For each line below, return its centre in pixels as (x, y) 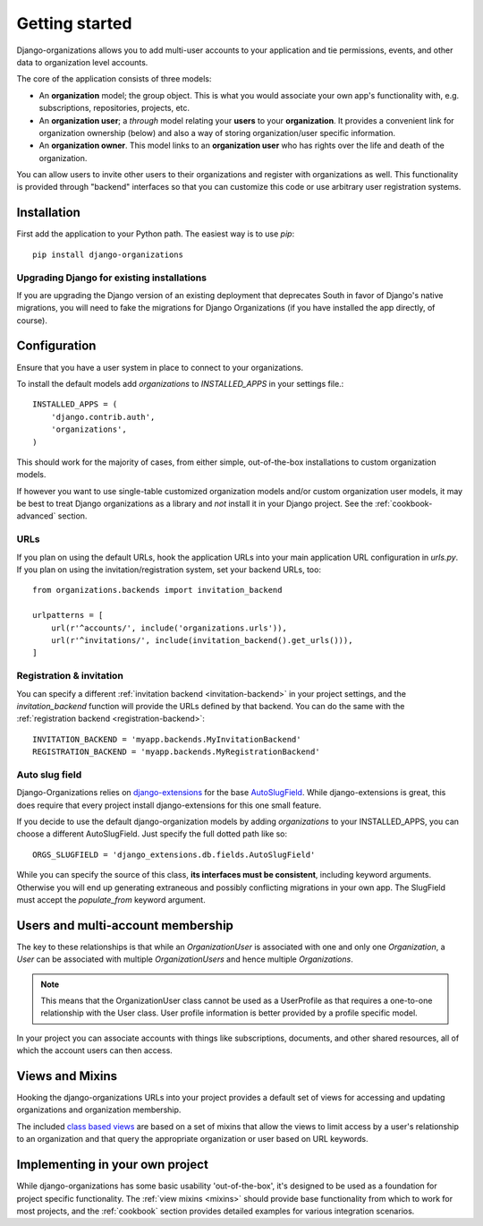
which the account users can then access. (95, 1050)
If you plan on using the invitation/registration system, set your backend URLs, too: (169, 570)
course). (32, 320)
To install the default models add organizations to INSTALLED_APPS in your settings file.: (180, 383)
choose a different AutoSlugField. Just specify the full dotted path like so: (152, 834)
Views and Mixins (67, 1076)
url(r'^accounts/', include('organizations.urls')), (169, 628)
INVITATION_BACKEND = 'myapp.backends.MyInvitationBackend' (167, 739)
